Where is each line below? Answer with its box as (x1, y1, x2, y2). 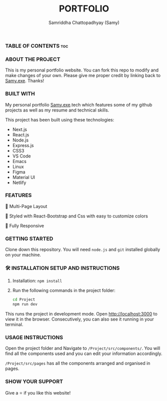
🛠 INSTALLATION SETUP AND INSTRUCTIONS (5, 264, 120, 271)
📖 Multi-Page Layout (5, 203, 47, 209)
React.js (12, 131, 29, 137)
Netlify (12, 179, 26, 185)
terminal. (5, 321, 23, 327)
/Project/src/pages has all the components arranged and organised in (5, 360, 150, 366)
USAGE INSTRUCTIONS (5, 334, 63, 341)
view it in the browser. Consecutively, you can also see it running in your (5, 316, 154, 322)
